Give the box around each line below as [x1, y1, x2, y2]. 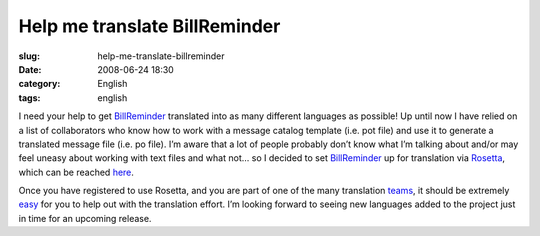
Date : [18, 63, 42, 75]
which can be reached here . [18, 166, 135, 178]
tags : [18, 91, 41, 104]
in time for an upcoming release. [18, 212, 152, 224]
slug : [18, 50, 40, 62]
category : [18, 78, 61, 90]
